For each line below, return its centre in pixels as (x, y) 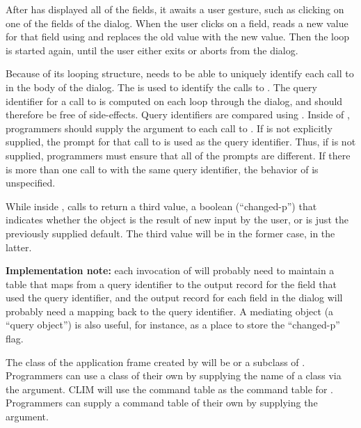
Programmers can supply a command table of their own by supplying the (162, 403)
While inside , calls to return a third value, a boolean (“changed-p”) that (161, 206)
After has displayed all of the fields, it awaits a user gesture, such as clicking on (175, 9)
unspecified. (31, 183)
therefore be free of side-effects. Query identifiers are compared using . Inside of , (178, 114)
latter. (19, 247)
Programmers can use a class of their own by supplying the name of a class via (174, 375)
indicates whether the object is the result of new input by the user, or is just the (177, 220)
